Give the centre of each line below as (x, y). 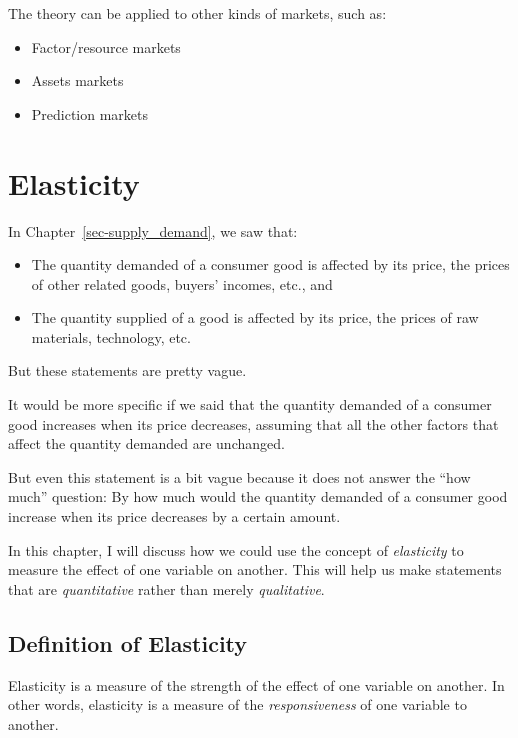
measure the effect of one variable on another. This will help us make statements (255, 569)
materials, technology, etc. (111, 336)
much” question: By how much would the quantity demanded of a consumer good (258, 496)
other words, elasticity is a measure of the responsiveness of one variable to (237, 704)
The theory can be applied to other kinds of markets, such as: (197, 13)
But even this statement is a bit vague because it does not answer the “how (239, 476)
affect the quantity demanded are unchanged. (146, 443)
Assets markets (77, 80)
